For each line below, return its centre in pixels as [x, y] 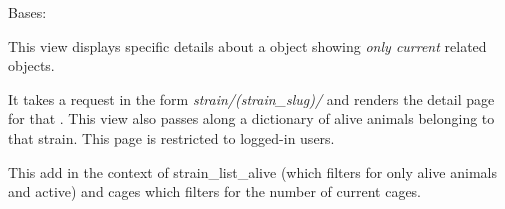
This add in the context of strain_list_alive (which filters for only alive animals [252, 171]
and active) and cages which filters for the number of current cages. [215, 191]
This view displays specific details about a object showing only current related [247, 45]
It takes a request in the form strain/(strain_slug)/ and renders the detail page [251, 98]
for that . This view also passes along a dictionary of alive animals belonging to [251, 118]
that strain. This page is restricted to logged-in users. [171, 137]
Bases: [27, 12]
